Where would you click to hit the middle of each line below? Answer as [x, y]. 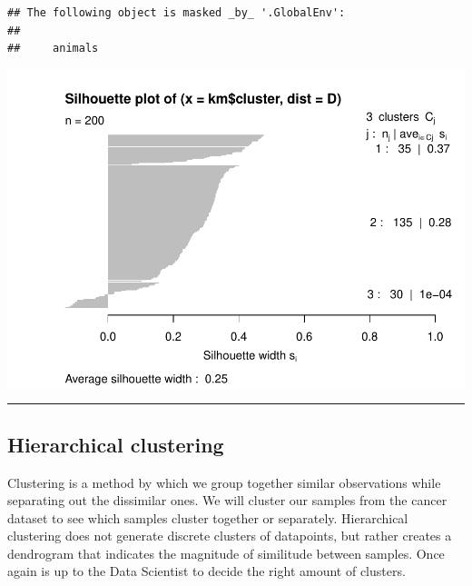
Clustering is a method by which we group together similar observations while [224, 482]
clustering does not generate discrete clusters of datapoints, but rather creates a [230, 536]
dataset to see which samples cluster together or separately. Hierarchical [208, 517]
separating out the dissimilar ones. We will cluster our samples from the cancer [227, 500]
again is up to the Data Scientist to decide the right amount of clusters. [206, 571]
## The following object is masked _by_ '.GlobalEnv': [177, 13]
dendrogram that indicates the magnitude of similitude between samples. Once [226, 553]
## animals [53, 49]
